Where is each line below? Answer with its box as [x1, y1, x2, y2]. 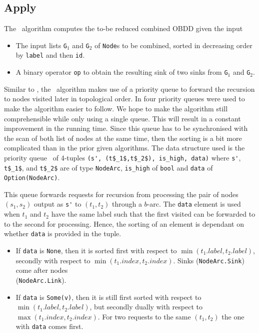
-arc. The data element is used [147, 199, 241, 209]
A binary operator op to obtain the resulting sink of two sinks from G [15, 67, 228, 77]
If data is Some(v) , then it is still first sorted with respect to [15, 291, 201, 302]
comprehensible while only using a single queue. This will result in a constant [4, 113, 241, 123]
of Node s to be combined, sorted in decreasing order [94, 40, 252, 50]
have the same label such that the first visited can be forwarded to [51, 209, 255, 219]
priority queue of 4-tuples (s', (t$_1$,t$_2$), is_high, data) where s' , [4, 152, 241, 162]
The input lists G [15, 40, 67, 50]
